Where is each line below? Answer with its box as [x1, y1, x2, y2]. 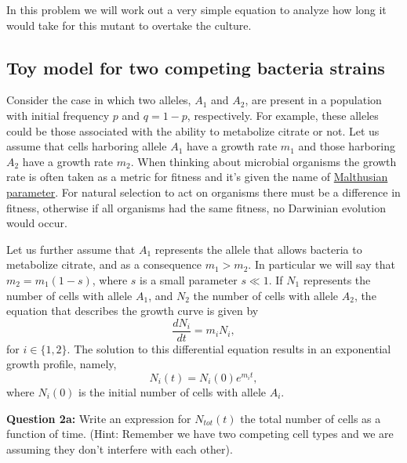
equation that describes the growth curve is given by [6, 302, 259, 319]
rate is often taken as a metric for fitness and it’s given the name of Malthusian [6, 168, 388, 185]
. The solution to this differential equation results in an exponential [67, 340, 391, 356]
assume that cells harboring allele [6, 138, 167, 154]
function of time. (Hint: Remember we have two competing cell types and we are [6, 425, 394, 442]
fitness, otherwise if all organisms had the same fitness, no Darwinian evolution [6, 199, 386, 215]
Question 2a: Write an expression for [6, 410, 191, 426]
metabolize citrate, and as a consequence [6, 256, 202, 273]
